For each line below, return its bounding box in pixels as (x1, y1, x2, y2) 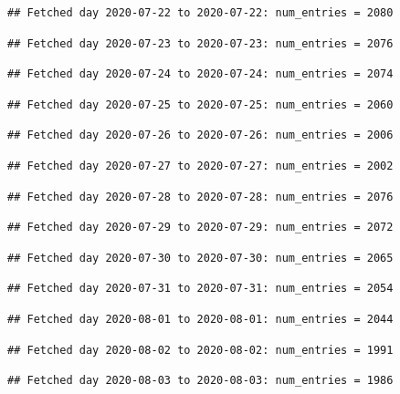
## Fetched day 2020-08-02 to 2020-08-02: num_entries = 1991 (7, 343, 394, 357)
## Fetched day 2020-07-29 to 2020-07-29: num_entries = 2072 (7, 221, 394, 234)
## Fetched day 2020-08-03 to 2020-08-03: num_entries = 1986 (7, 374, 394, 388)
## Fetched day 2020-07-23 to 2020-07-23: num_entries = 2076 (7, 36, 394, 50)
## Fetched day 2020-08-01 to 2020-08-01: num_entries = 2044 (7, 312, 394, 326)
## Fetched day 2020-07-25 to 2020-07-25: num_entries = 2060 (7, 98, 394, 111)
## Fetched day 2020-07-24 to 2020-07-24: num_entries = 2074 (7, 67, 394, 81)
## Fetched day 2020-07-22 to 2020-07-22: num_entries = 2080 (7, 6, 394, 19)
